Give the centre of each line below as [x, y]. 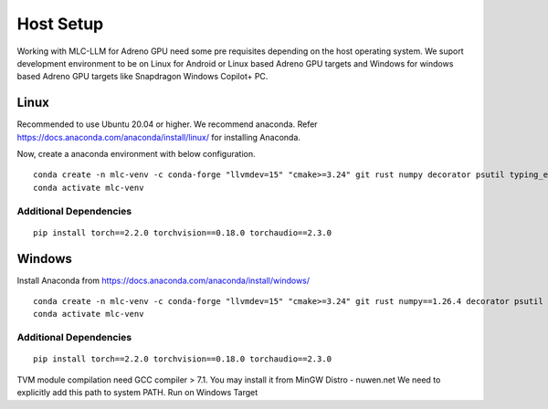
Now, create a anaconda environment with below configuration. [136, 154]
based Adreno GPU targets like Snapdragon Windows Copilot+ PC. [142, 77]
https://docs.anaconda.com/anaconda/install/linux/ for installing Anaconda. [159, 137]
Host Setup [60, 24]
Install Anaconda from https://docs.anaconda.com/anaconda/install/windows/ [163, 280]
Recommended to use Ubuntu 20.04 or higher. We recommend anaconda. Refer [168, 124]
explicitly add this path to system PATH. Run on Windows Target [137, 393]
